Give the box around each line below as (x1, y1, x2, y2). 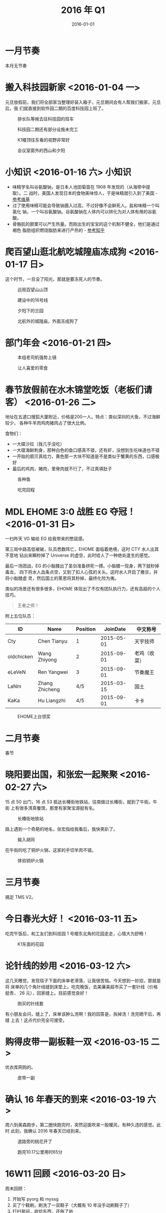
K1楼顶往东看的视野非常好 (17, 137, 70, 143)
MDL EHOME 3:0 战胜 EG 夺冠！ (5, 506, 136, 517)
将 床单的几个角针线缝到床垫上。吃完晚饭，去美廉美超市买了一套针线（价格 (5, 984, 158, 990)
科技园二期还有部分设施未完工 (17, 126, 78, 132)
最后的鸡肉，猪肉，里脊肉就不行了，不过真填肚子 (12, 466, 112, 472)
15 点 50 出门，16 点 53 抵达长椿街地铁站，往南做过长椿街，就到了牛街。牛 (5, 799, 158, 805)
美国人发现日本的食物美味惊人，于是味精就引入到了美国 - (41, 190, 158, 196)
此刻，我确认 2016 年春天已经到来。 (10, 1128, 84, 1134)
